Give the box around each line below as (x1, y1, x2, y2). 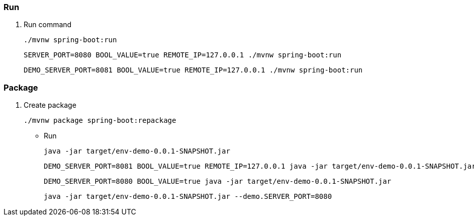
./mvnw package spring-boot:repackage (24, 116, 176, 125)
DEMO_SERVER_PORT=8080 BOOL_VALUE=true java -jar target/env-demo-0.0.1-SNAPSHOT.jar (44, 177, 392, 186)
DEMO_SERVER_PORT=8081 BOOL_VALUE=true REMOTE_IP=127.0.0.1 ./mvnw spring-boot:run (24, 66, 363, 75)
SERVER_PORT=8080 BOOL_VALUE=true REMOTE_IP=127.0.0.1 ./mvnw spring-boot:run (24, 51, 342, 59)
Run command (24, 20, 72, 29)
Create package (24, 101, 76, 110)
